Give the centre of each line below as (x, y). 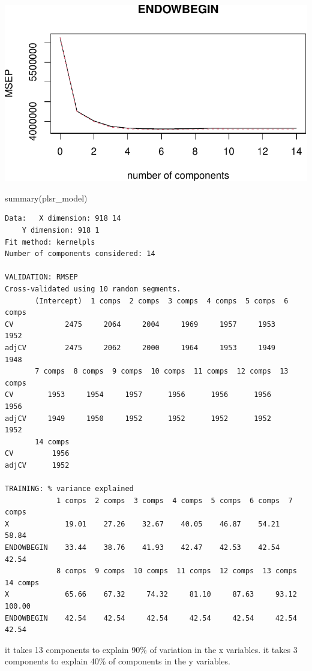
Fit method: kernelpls (50, 242)
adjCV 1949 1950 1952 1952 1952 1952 (138, 418)
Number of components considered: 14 (80, 254)
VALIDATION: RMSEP (41, 277)
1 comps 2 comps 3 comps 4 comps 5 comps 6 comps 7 (174, 500)
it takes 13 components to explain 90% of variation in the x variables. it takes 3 (151, 649)
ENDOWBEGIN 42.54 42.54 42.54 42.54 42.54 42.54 (151, 618)
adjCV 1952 (37, 465)
